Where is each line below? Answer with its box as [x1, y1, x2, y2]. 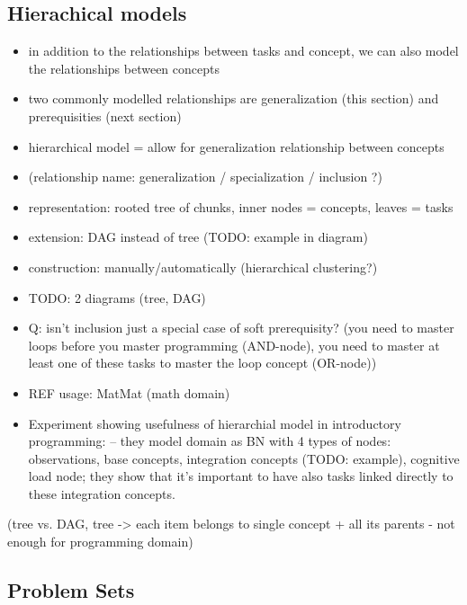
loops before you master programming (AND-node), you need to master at [28, 335, 440, 354]
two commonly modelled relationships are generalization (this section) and [28, 89, 439, 108]
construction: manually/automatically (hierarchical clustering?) [28, 257, 378, 276]
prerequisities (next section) [28, 106, 182, 125]
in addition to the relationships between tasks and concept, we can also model [28, 41, 459, 60]
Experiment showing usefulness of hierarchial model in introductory [28, 414, 401, 432]
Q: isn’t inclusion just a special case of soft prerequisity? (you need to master [28, 318, 454, 337]
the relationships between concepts [28, 58, 220, 77]
